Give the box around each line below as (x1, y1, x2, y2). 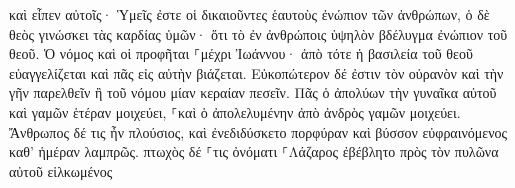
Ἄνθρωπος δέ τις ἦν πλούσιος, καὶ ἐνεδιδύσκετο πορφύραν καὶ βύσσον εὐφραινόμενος (9, 121, 508, 142)
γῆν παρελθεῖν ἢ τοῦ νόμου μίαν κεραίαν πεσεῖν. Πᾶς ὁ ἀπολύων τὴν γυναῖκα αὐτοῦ (9, 82, 497, 103)
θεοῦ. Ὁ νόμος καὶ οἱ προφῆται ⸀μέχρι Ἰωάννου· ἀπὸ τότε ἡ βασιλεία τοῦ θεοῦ (9, 43, 473, 64)
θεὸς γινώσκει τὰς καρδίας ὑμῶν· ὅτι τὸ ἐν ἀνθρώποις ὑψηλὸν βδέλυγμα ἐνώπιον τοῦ (9, 23, 508, 44)
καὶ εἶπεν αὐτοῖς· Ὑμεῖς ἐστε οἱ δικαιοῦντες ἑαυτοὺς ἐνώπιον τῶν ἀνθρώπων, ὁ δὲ (9, 4, 490, 24)
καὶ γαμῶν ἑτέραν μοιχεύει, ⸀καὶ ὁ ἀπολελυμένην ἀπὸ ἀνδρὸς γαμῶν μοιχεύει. (9, 101, 461, 122)
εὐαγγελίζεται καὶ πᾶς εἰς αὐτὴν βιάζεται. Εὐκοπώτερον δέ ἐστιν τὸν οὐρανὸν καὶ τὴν (9, 62, 504, 83)
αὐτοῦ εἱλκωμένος (9, 160, 113, 181)
